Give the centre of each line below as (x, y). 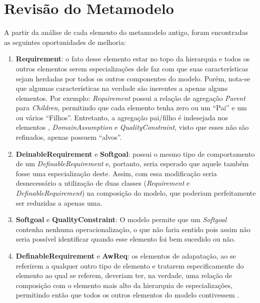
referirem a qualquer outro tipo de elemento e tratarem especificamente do (130, 265)
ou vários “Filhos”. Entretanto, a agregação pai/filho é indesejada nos (122, 117)
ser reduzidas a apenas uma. (59, 202)
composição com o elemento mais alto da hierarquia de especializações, (124, 285)
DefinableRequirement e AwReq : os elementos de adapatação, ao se (126, 256)
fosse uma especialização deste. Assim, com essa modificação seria (116, 173)
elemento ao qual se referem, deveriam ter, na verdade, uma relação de (124, 275)
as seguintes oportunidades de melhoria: (65, 42)
